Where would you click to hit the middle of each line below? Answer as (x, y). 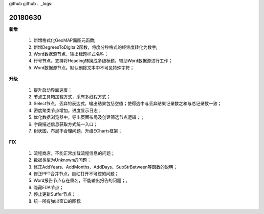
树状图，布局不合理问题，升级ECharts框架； (78, 131)
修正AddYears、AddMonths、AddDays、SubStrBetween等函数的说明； (106, 167)
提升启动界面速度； (53, 90)
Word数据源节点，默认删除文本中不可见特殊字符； (84, 67)
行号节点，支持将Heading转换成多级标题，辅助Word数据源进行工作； (103, 61)
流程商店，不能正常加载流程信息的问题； (74, 153)
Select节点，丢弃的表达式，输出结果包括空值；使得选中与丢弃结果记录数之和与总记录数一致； (128, 104)
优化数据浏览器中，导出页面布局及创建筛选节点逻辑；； (89, 117)
